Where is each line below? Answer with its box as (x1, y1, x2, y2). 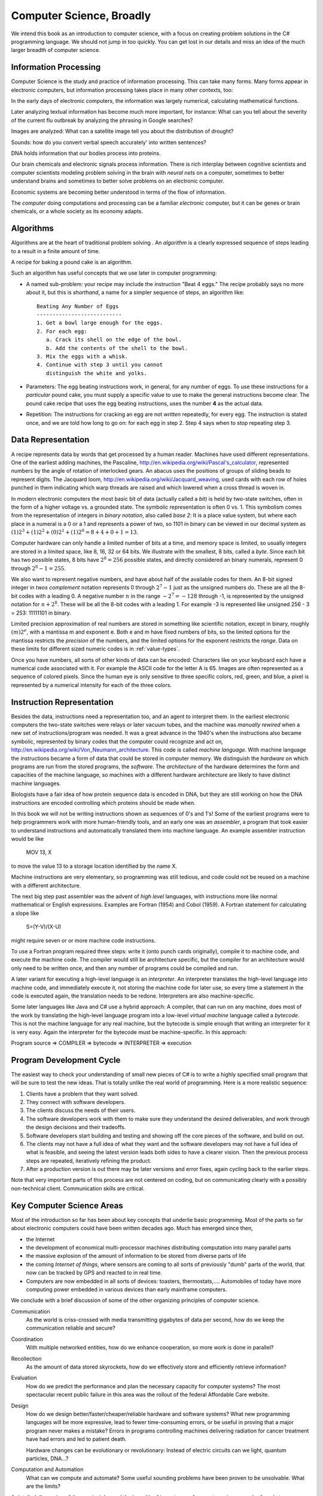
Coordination (11, 1335, 43, 1343)
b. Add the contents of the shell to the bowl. (45, 345, 188, 351)
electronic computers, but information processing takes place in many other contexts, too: (11, 86, 233, 93)
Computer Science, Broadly (11, 9, 151, 22)
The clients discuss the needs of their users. (26, 1107, 136, 1114)
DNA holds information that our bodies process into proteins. (11, 150, 161, 157)
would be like (11, 835, 44, 843)
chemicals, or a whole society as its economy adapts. (11, 208, 144, 215)
